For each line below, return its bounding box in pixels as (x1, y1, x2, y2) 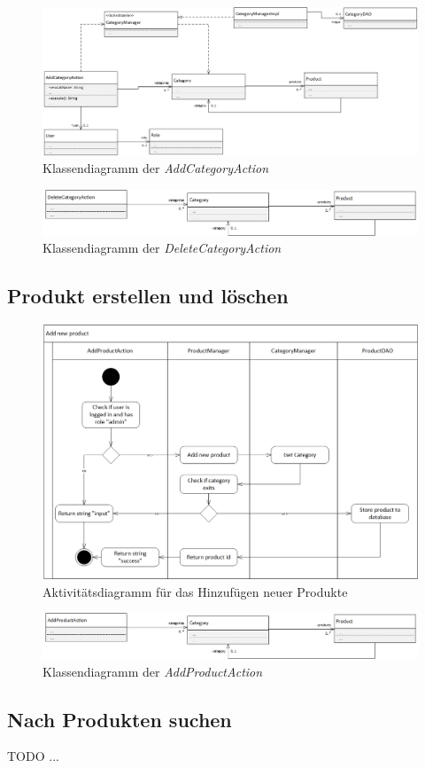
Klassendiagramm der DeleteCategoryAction (42, 239, 282, 257)
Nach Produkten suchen (7, 705, 232, 733)
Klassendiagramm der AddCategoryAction (42, 159, 269, 177)
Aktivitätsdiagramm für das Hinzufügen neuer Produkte (42, 582, 348, 600)
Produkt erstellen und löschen (7, 282, 289, 310)
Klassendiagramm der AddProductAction (42, 662, 263, 680)
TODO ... (7, 747, 59, 765)
